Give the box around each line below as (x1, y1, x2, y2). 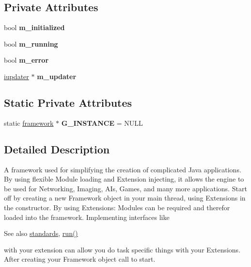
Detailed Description (4, 141, 110, 156)
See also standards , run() (4, 228, 78, 238)
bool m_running (4, 38, 58, 49)
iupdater (4, 71, 29, 81)
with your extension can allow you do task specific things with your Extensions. (4, 244, 241, 254)
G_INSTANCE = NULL (61, 117, 143, 128)
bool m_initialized (4, 22, 65, 33)
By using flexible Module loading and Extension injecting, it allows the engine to (4, 174, 244, 184)
